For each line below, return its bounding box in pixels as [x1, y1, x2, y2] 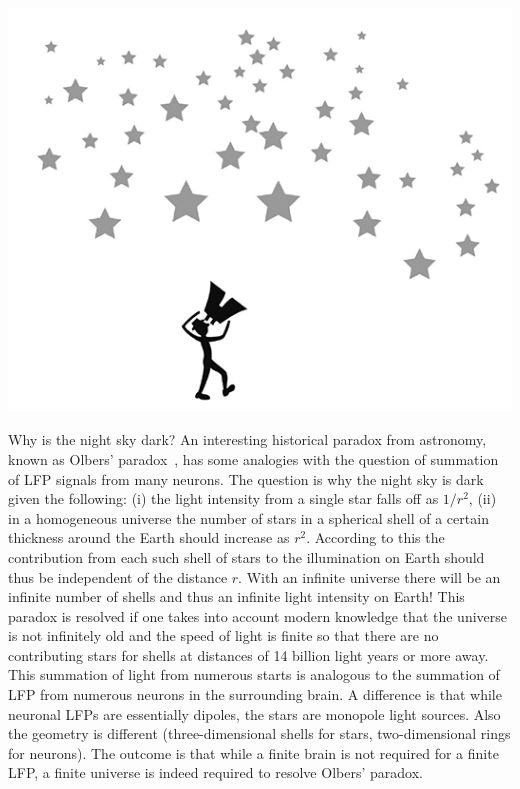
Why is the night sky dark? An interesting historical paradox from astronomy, [8, 429, 487, 450]
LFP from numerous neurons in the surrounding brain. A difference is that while [8, 684, 502, 705]
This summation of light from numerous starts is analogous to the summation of [8, 664, 500, 685]
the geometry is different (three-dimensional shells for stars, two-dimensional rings [8, 723, 511, 744]
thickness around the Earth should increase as [8, 527, 290, 548]
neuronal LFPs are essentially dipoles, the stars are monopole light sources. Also [8, 703, 501, 724]
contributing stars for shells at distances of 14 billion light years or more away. [8, 644, 489, 665]
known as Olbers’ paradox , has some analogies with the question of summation [8, 448, 499, 469]
